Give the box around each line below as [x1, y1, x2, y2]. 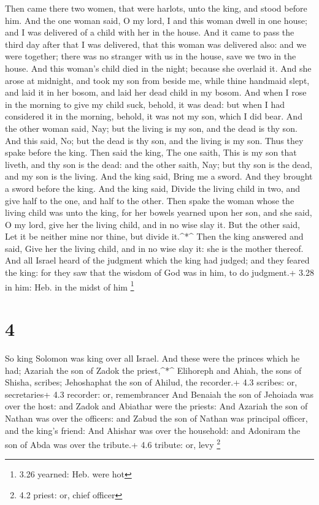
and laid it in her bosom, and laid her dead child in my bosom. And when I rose [5, 86, 307, 99]
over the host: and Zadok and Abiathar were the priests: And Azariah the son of [5, 400, 308, 412]
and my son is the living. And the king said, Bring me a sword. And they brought [5, 170, 313, 183]
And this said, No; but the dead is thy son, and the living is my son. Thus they [5, 134, 304, 146]
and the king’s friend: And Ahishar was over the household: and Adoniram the [5, 423, 301, 436]
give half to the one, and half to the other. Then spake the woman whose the [5, 194, 294, 207]
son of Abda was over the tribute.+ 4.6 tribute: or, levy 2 [5, 436, 221, 450]
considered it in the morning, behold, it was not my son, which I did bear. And [5, 110, 302, 123]
